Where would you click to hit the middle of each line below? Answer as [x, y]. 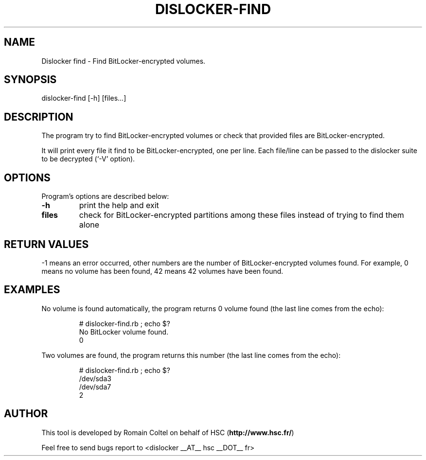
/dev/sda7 [95, 387]
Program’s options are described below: [105, 196]
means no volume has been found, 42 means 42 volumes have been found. [162, 271]
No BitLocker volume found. [124, 332]
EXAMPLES [32, 290]
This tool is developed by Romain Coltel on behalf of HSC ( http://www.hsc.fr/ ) [168, 432]
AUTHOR [26, 414]
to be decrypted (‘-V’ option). [88, 159]
